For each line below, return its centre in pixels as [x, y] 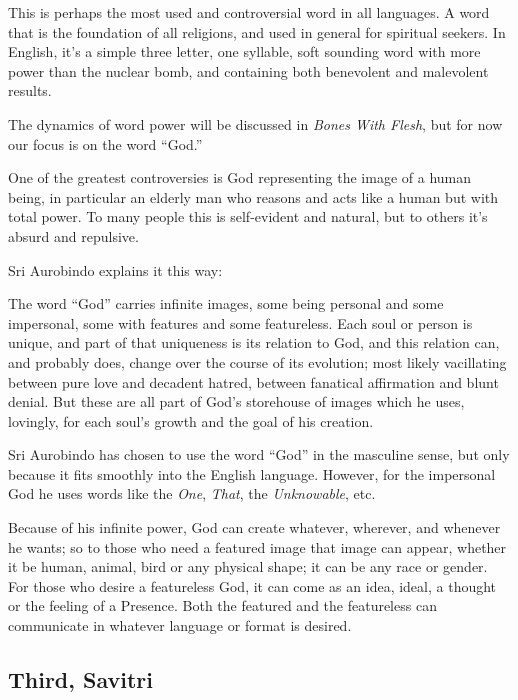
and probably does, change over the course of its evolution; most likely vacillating [257, 361]
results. [30, 90]
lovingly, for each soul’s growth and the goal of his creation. [191, 420]
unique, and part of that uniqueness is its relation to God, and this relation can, [254, 342]
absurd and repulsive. [73, 235]
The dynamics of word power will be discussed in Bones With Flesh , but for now [255, 123]
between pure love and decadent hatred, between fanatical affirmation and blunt [253, 381]
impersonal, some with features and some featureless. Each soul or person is [240, 322]
